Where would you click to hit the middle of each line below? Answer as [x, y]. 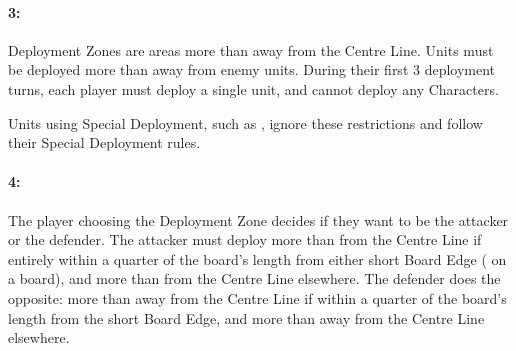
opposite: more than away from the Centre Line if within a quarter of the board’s [257, 297]
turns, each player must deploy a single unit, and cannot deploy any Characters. [253, 88]
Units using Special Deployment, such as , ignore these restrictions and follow [245, 122]
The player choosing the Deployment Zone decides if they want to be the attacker [258, 219]
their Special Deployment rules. [104, 142]
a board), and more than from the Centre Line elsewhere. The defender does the [254, 278]
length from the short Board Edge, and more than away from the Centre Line [246, 317]
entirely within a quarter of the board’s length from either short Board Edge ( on [257, 258]
